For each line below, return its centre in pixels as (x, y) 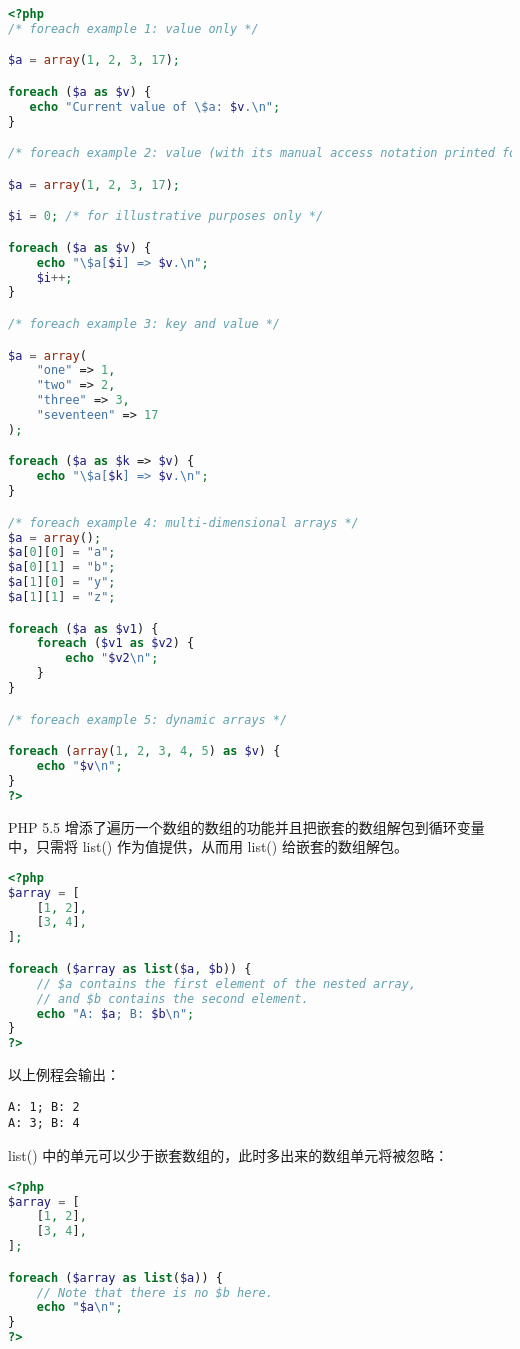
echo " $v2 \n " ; (112, 658)
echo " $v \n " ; (79, 766)
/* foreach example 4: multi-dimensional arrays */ (183, 522)
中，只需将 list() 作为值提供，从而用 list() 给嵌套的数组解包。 (208, 846)
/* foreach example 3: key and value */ (144, 323)
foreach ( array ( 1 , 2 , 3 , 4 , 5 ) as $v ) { (144, 751)
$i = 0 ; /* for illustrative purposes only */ (166, 216)
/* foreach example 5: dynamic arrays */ (148, 719)
